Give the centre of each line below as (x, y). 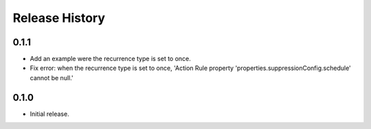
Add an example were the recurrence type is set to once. (111, 59)
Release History (59, 18)
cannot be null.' (52, 78)
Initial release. (49, 114)
